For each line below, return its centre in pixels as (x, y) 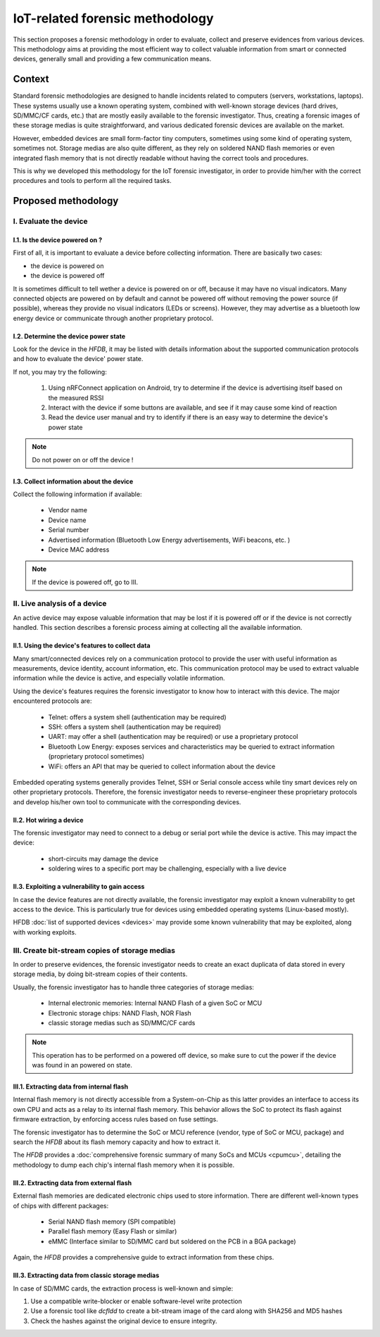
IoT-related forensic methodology (113, 18)
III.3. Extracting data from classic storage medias (86, 1275)
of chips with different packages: (61, 1205)
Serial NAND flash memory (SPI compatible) (112, 1222)
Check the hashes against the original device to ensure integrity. (124, 1321)
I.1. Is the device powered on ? (58, 240)
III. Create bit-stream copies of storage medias (94, 950)
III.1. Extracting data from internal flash (71, 1086)
